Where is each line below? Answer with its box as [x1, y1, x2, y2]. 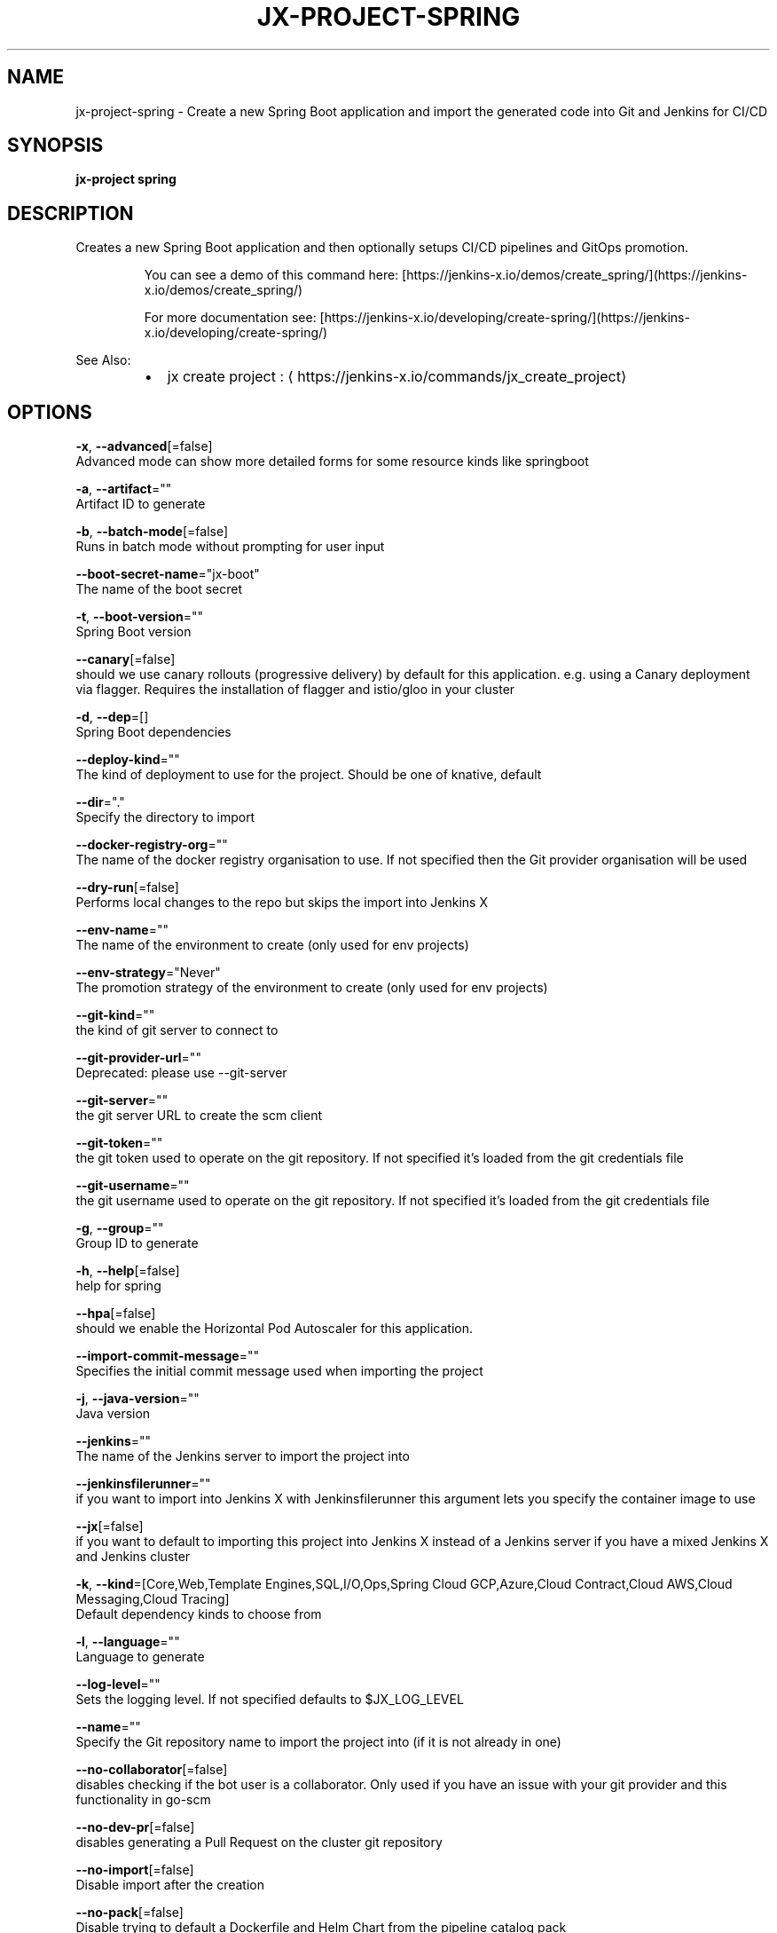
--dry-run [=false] [75, 880, 179, 895]
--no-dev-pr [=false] [75, 1819, 195, 1835]
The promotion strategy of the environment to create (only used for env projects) [75, 980, 548, 996]
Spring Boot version [75, 624, 192, 640]
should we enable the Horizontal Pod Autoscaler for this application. [75, 1321, 473, 1337]
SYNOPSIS [7, 134, 104, 157]
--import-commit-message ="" [75, 1348, 259, 1364]
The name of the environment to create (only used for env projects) [75, 937, 469, 953]
